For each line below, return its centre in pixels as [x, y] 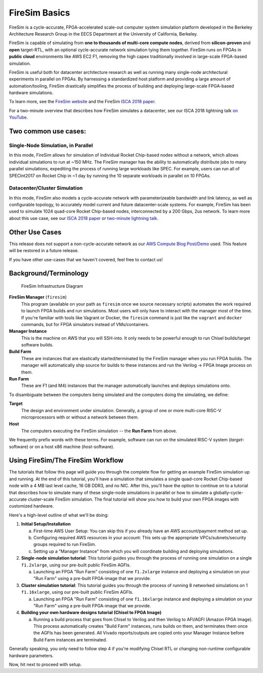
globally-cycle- [228, 492]
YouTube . [19, 117]
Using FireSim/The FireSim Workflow [66, 461]
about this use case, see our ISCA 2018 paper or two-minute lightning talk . [84, 218]
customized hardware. [31, 506]
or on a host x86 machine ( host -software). [72, 446]
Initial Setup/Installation [46, 524]
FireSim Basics [39, 13]
